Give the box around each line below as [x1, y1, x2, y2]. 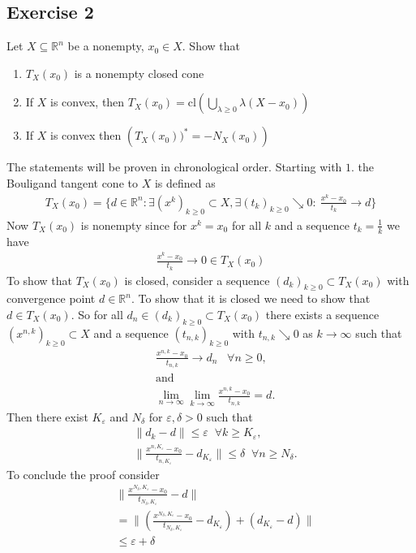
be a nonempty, [67, 37, 144, 54]
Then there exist [6, 408, 88, 425]
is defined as [154, 174, 216, 191]
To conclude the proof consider [6, 465, 160, 482]
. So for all [71, 306, 123, 323]
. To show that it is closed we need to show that [131, 290, 371, 307]
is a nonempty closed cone [74, 64, 204, 81]
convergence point [6, 290, 96, 307]
